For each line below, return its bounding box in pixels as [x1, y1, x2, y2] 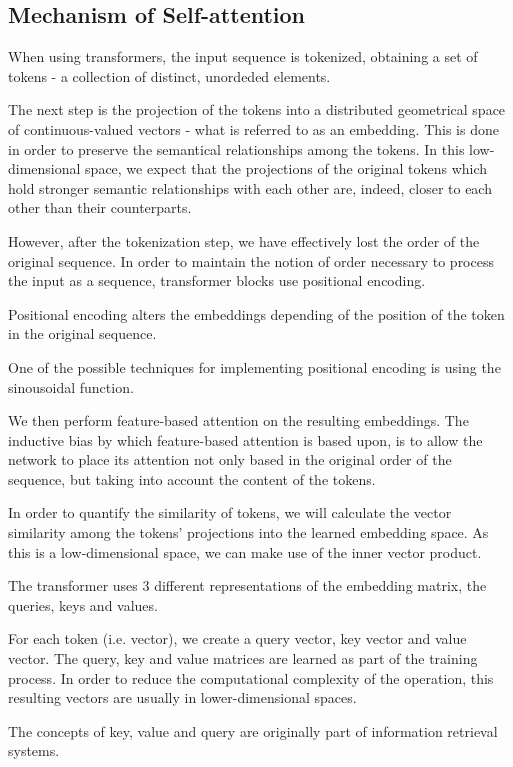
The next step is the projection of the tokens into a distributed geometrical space [8, 99, 506, 120]
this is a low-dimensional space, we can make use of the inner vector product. [8, 541, 482, 562]
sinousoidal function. [8, 376, 134, 397]
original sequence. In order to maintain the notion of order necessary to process [8, 250, 494, 271]
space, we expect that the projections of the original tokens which [85, 158, 488, 179]
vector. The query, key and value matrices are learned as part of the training [8, 648, 478, 669]
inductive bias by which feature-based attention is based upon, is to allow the [8, 429, 483, 450]
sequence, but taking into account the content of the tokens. [8, 468, 376, 489]
